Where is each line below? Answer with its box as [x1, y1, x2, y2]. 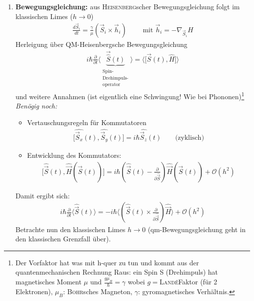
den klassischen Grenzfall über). [15, 234, 111, 244]
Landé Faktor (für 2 [159, 277, 217, 287]
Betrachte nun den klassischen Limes [15, 224, 126, 234]
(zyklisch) [175, 134, 204, 141]
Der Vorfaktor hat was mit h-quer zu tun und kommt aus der [15, 257, 199, 267]
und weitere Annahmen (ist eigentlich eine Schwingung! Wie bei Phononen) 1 [15, 89, 244, 101]
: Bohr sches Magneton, [63, 286, 132, 296]
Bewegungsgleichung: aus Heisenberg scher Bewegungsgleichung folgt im [15, 1, 240, 11]
